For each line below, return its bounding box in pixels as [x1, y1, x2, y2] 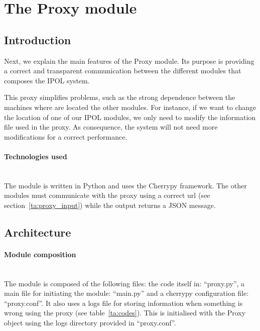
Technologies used [4, 151, 67, 161]
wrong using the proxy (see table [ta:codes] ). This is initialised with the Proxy [4, 307, 246, 318]
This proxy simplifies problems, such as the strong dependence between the [4, 92, 235, 102]
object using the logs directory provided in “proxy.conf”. [4, 317, 176, 328]
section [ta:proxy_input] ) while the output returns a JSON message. [4, 199, 216, 210]
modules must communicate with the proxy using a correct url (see [4, 190, 210, 200]
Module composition [4, 249, 76, 259]
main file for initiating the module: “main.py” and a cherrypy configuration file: [4, 288, 249, 298]
